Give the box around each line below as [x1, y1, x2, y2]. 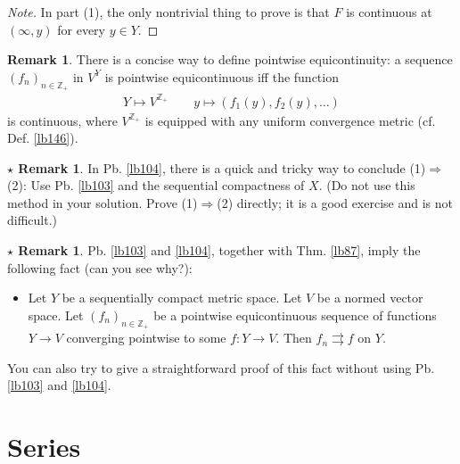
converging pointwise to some [66, 328, 226, 347]
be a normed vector [316, 288, 423, 307]
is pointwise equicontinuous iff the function [104, 67, 339, 86]
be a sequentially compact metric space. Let [62, 288, 302, 307]
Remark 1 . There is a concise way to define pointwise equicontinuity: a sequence [7, 50, 453, 69]
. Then [275, 328, 312, 347]
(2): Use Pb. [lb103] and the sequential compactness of [7, 176, 305, 195]
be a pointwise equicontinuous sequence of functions [153, 305, 437, 324]
